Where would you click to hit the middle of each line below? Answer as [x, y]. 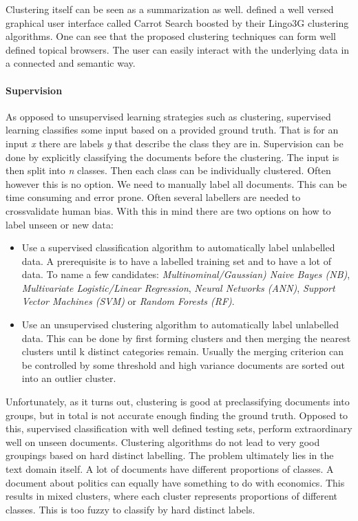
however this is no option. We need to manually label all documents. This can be [176, 183]
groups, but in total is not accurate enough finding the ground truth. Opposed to [177, 415]
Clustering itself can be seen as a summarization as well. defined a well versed [170, 9]
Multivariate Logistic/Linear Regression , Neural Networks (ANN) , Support [178, 287]
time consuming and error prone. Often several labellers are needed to [153, 197]
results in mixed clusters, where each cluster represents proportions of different [171, 496]
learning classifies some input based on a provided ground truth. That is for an [172, 130]
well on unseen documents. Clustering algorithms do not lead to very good [163, 442]
